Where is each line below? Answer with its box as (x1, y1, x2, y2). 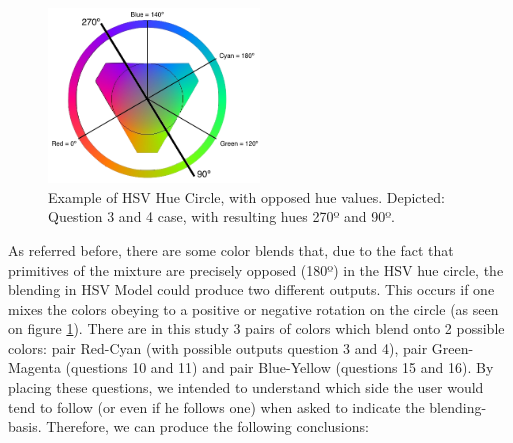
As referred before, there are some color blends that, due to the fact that (8, 239, 454, 260)
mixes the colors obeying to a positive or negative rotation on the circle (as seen (8, 298, 499, 319)
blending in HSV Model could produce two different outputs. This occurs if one (8, 279, 495, 300)
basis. (8, 416, 42, 437)
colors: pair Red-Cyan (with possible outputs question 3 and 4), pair (8, 337, 428, 358)
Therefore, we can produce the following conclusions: (46, 416, 369, 437)
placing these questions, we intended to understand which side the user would (8, 377, 484, 398)
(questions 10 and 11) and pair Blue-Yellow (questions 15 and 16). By (65, 357, 494, 378)
